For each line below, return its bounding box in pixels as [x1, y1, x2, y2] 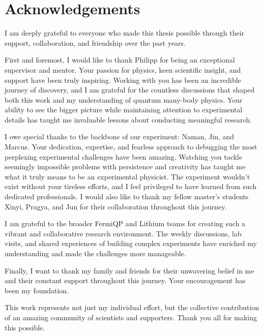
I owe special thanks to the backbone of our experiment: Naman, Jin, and [5, 131, 235, 142]
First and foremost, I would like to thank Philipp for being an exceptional [5, 54, 235, 65]
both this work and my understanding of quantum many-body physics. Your [5, 94, 243, 105]
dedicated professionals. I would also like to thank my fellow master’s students [5, 191, 249, 202]
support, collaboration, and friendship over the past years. [5, 37, 186, 48]
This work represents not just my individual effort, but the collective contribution [5, 302, 259, 313]
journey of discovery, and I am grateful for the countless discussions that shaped [5, 84, 255, 95]
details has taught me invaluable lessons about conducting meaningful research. [5, 114, 252, 125]
